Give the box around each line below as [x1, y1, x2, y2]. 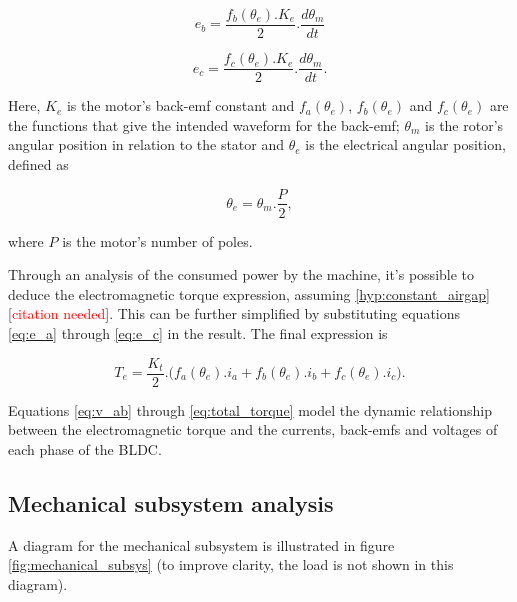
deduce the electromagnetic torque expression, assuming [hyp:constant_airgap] [8, 283, 491, 304]
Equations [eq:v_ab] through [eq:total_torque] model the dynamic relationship [8, 399, 492, 420]
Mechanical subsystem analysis [8, 487, 334, 518]
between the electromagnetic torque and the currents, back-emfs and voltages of [8, 419, 498, 440]
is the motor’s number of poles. [62, 230, 253, 251]
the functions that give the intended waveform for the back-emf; [8, 114, 400, 135]
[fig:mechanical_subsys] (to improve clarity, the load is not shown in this [8, 554, 454, 575]
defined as [8, 153, 69, 174]
